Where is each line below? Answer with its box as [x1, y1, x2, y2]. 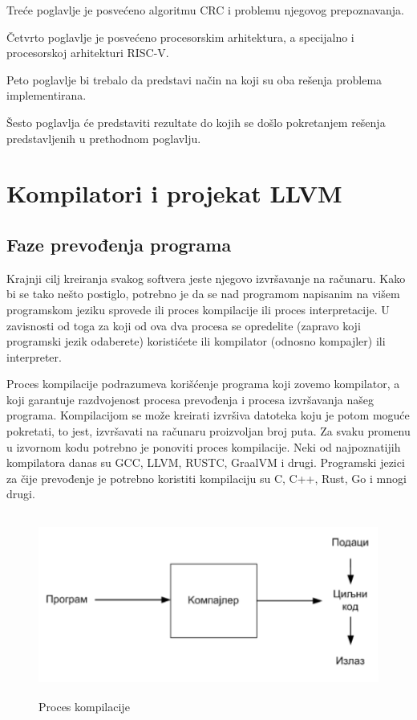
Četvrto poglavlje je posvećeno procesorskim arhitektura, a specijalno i [6, 28, 354, 45]
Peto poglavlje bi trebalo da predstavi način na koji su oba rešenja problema [6, 71, 383, 88]
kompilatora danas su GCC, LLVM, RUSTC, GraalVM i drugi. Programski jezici [6, 454, 405, 471]
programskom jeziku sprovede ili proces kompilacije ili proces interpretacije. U [6, 301, 390, 317]
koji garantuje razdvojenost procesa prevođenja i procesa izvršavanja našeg [6, 391, 374, 407]
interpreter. [6, 348, 62, 365]
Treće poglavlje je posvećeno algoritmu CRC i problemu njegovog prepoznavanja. [6, 2, 404, 18]
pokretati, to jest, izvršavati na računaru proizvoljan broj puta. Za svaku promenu [6, 423, 411, 440]
